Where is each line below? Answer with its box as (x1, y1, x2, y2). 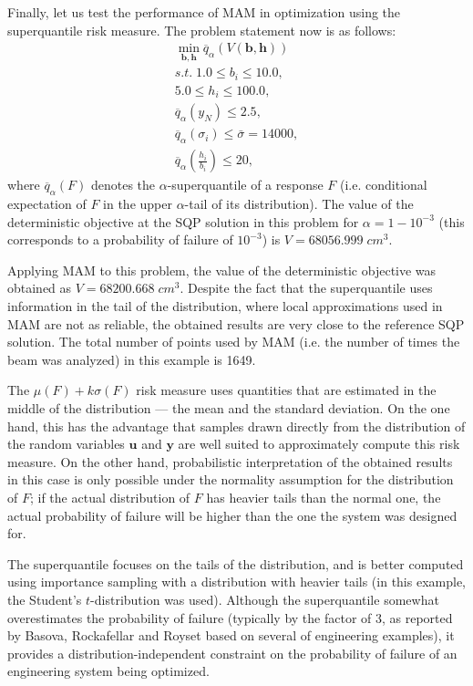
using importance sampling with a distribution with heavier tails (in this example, (7, 572, 466, 591)
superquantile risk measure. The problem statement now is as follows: (7, 20, 396, 39)
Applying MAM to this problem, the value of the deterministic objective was (7, 260, 437, 279)
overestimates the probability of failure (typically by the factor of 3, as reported (7, 608, 453, 627)
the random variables (7, 434, 125, 453)
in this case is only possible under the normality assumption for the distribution (7, 470, 454, 489)
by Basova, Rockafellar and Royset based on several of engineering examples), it (7, 626, 455, 645)
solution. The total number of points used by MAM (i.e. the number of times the (7, 332, 460, 351)
